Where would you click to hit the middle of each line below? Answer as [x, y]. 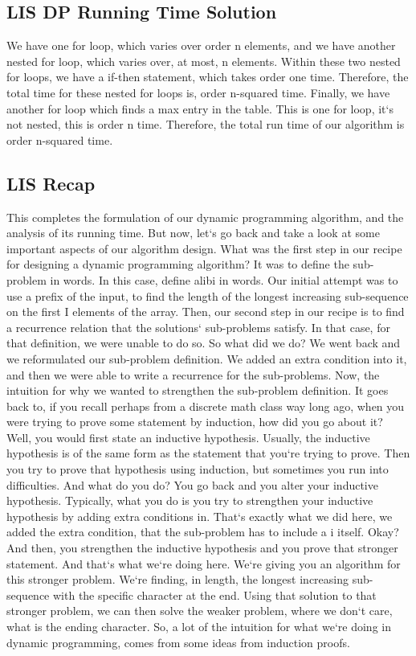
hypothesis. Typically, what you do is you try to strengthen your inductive [190, 500]
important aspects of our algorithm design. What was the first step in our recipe [204, 248]
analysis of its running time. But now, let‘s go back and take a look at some [193, 233]
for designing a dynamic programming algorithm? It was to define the [178, 264]
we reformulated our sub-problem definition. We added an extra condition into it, [207, 358]
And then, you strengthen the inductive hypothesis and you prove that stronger [202, 548]
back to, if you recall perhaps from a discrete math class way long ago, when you [206, 406]
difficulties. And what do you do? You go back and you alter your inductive [192, 484]
